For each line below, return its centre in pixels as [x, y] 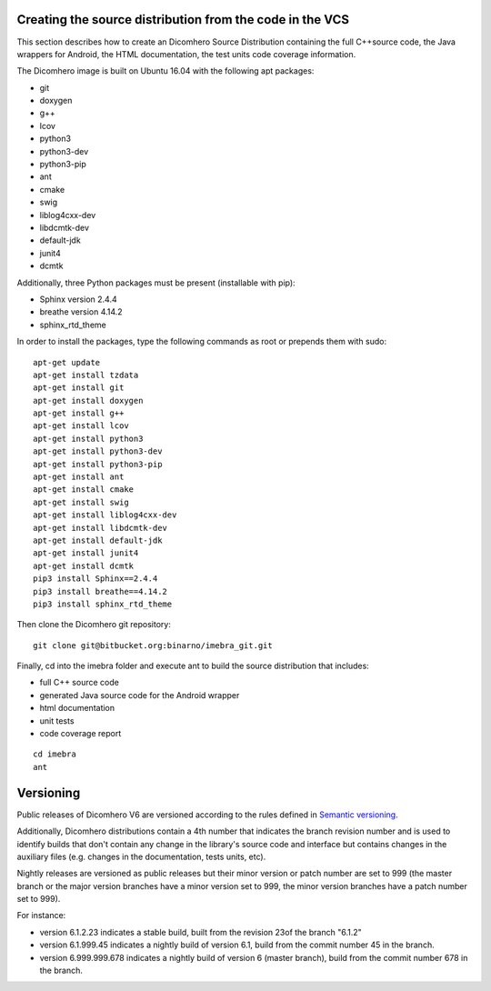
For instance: [41, 916]
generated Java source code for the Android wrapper [140, 695]
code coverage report [80, 734]
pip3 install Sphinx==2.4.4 [95, 579]
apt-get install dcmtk [84, 566]
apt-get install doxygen [88, 400]
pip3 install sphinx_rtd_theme [103, 604]
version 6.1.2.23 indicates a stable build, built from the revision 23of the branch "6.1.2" [201, 932]
